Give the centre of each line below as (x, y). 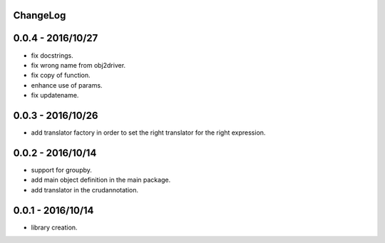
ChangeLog (40, 15)
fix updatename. (55, 95)
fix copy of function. (61, 76)
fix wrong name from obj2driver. (78, 65)
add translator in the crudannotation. (85, 190)
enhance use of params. (67, 85)
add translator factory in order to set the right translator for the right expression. (148, 133)
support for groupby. (62, 170)
